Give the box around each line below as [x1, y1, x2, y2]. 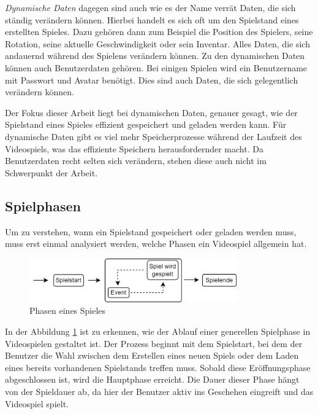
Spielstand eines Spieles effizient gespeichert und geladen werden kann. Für [5, 118, 287, 131]
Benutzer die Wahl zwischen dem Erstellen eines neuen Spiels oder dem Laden [5, 349, 299, 362]
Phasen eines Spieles [29, 304, 106, 317]
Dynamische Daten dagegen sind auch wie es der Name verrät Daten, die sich [5, 1, 296, 14]
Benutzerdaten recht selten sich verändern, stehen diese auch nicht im [5, 154, 267, 167]
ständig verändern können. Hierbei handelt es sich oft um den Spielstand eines [5, 13, 299, 26]
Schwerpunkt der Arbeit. [5, 166, 98, 179]
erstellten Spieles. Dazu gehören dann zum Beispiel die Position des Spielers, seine [5, 25, 313, 38]
